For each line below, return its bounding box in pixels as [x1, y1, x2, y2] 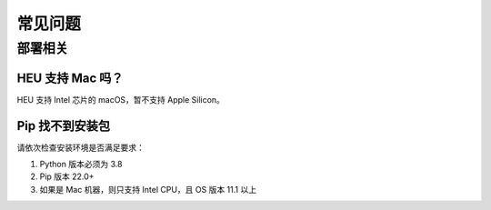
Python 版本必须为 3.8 [39, 159, 123, 170]
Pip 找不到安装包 [16, 118, 111, 134]
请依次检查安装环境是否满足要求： [16, 142, 145, 153]
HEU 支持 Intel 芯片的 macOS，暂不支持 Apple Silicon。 [16, 94, 225, 105]
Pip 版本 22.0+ [39, 171, 95, 182]
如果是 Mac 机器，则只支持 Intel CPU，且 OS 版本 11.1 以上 [39, 184, 257, 195]
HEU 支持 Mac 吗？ [16, 70, 124, 85]
